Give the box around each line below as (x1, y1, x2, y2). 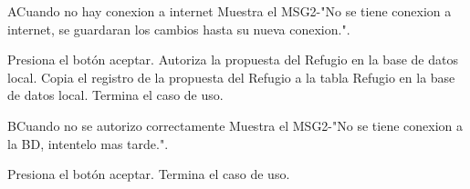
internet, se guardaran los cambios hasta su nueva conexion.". (7, 19, 350, 38)
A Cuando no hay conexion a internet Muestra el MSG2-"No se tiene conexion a (7, 2, 452, 20)
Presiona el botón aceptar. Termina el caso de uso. (7, 164, 290, 184)
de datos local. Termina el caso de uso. (7, 85, 224, 104)
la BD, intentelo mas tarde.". (7, 134, 169, 153)
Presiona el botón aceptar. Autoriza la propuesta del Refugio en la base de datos (7, 50, 458, 69)
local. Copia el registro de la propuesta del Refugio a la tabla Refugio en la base (7, 67, 455, 86)
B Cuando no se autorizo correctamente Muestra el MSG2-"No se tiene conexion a (7, 115, 463, 134)
